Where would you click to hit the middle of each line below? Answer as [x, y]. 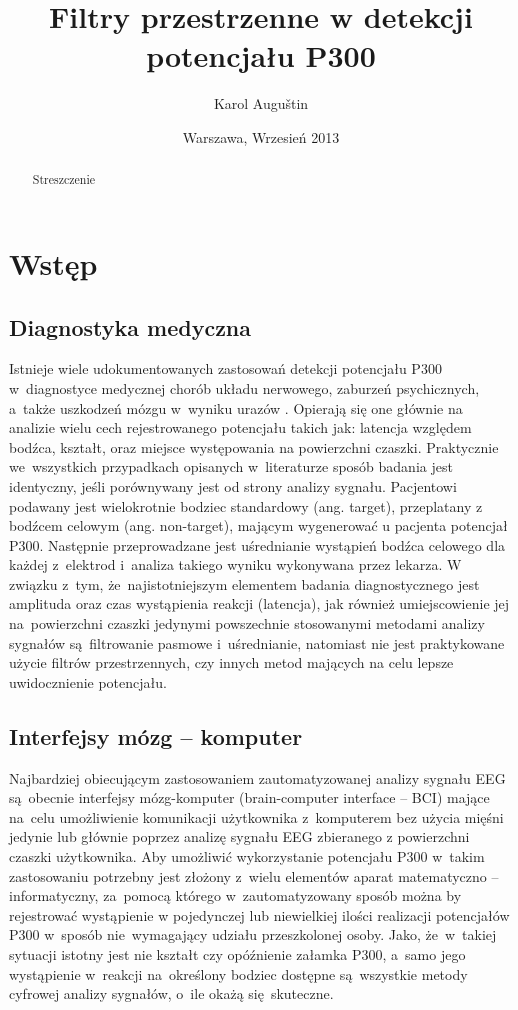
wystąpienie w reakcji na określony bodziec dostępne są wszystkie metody [238, 973]
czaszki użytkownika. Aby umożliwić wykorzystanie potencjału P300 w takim [247, 856]
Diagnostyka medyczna [130, 326]
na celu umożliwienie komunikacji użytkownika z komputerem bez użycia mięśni [256, 816]
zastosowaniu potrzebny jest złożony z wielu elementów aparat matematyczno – [254, 875]
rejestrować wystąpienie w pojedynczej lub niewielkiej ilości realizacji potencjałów [259, 914]
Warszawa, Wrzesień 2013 [261, 136]
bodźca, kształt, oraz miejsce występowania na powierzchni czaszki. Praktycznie [254, 446]
